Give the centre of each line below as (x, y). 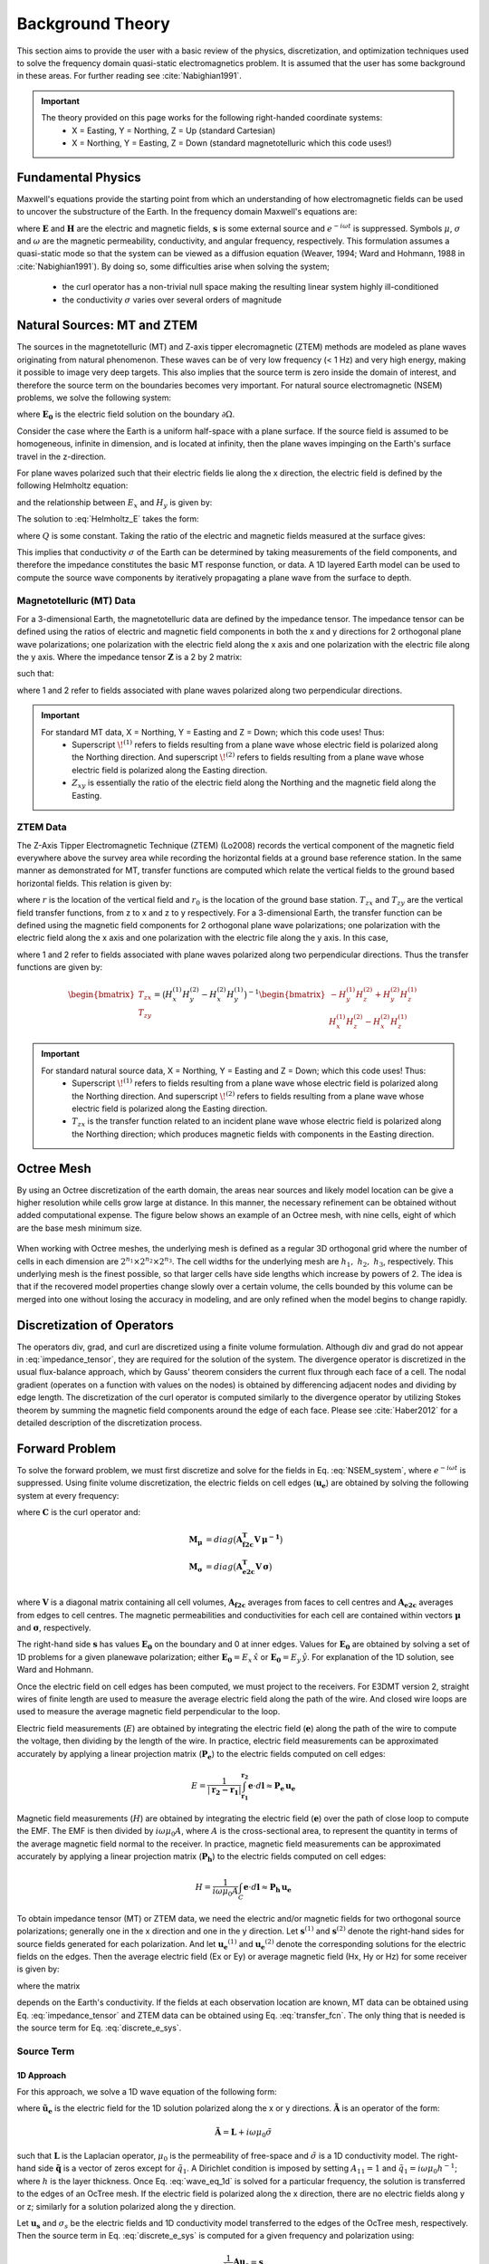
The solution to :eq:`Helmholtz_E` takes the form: (108, 519)
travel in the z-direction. (62, 456)
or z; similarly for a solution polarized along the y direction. (126, 2206)
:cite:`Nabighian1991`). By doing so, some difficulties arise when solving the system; (173, 266)
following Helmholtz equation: (72, 485)
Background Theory (94, 24)
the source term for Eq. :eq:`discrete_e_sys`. (99, 2028)
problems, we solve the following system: (94, 398)
